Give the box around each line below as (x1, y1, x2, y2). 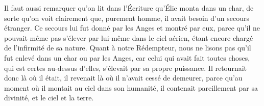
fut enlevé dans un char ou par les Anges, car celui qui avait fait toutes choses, (4, 52, 250, 63)
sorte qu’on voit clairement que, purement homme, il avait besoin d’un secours (4, 12, 249, 23)
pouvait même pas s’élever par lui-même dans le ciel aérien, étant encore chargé (4, 32, 253, 43)
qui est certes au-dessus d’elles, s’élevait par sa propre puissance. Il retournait (4, 62, 247, 73)
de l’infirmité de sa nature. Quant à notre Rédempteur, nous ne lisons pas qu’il (4, 42, 251, 53)
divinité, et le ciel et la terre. (4, 92, 94, 103)
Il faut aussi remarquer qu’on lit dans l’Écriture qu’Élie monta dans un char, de (4, 3, 254, 13)
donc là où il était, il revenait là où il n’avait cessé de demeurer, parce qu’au (4, 72, 243, 83)
